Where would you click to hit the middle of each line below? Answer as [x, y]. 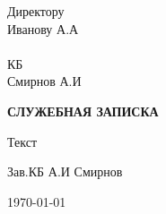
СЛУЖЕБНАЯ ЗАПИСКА [83, 111]
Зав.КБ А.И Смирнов [65, 171]
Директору [36, 11]
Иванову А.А [43, 28]
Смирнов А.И [44, 81]
